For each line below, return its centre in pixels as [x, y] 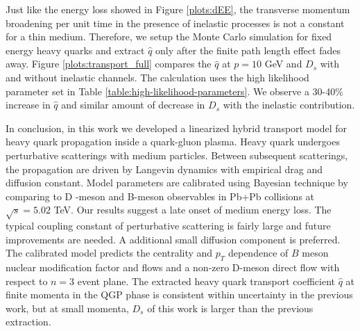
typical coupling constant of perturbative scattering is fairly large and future [168, 226]
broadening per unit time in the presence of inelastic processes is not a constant [175, 23]
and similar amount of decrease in [133, 105]
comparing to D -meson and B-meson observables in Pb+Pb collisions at [160, 196]
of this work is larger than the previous [230, 308]
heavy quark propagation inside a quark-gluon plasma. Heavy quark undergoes [173, 142]
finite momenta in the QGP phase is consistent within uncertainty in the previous [179, 294]
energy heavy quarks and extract [75, 50]
